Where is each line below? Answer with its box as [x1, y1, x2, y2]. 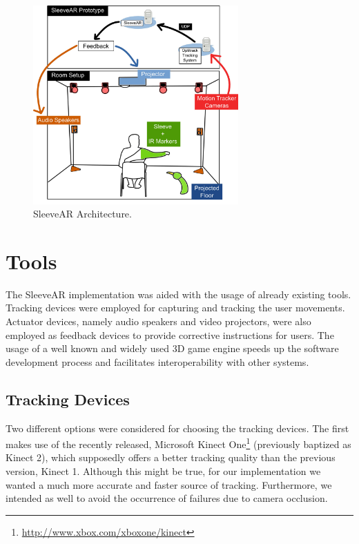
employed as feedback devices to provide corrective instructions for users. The [6, 327, 334, 342]
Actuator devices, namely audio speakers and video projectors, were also [6, 314, 311, 329]
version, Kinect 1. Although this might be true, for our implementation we [6, 464, 321, 478]
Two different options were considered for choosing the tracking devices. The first [6, 420, 349, 435]
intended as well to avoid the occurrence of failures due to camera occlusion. [6, 491, 328, 505]
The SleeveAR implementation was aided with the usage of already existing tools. [6, 286, 351, 301]
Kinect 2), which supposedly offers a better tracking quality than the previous [6, 450, 336, 465]
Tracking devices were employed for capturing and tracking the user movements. [6, 300, 345, 315]
